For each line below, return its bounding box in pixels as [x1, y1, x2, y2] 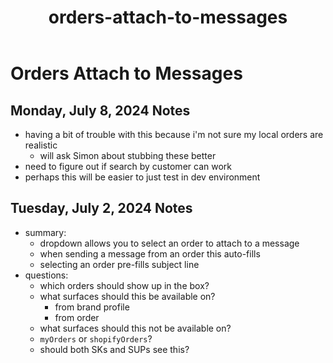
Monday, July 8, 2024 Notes [10, 102, 191, 119]
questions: [24, 269, 69, 281]
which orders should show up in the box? [39, 279, 210, 291]
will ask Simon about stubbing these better [39, 150, 217, 161]
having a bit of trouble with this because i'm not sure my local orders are [24, 129, 324, 140]
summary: [24, 226, 67, 238]
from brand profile [54, 301, 130, 313]
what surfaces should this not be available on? [39, 322, 232, 334]
